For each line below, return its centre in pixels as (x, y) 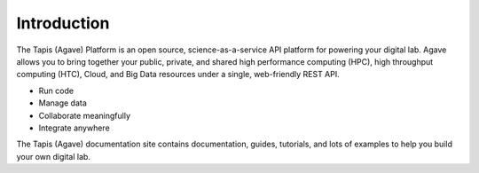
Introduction (63, 23)
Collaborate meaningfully (85, 115)
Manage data (63, 103)
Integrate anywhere (74, 128)
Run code (56, 90)
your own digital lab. (53, 156)
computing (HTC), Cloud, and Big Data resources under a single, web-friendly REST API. (178, 75)
